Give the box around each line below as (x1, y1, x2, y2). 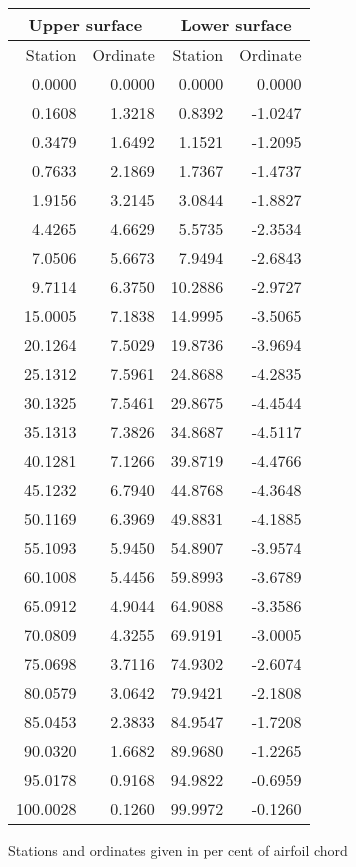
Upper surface (28, 13, 143, 36)
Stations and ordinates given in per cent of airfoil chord (8, 840, 348, 860)
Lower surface (180, 13, 292, 36)
